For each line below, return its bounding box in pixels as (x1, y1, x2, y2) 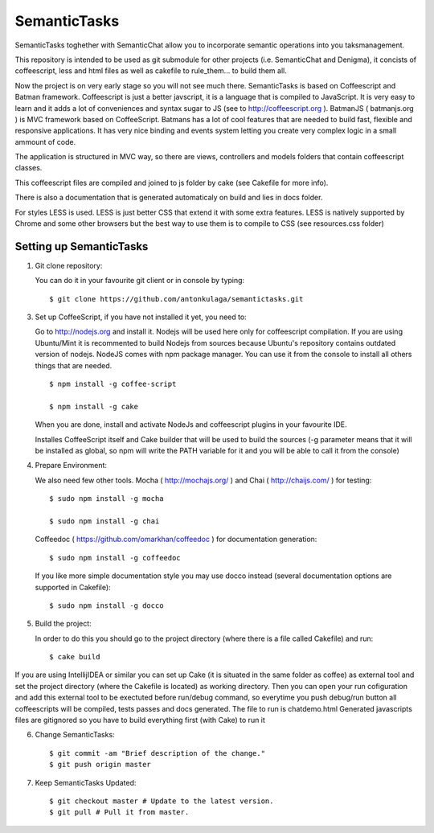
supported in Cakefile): (35, 582, 112, 592)
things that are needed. (35, 360, 113, 370)
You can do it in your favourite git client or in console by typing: (35, 276, 245, 285)
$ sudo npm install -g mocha (49, 494, 164, 503)
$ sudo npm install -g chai (49, 516, 160, 526)
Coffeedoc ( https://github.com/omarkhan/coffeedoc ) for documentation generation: (35, 535, 317, 544)
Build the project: (35, 619, 92, 629)
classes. (14, 163, 43, 173)
